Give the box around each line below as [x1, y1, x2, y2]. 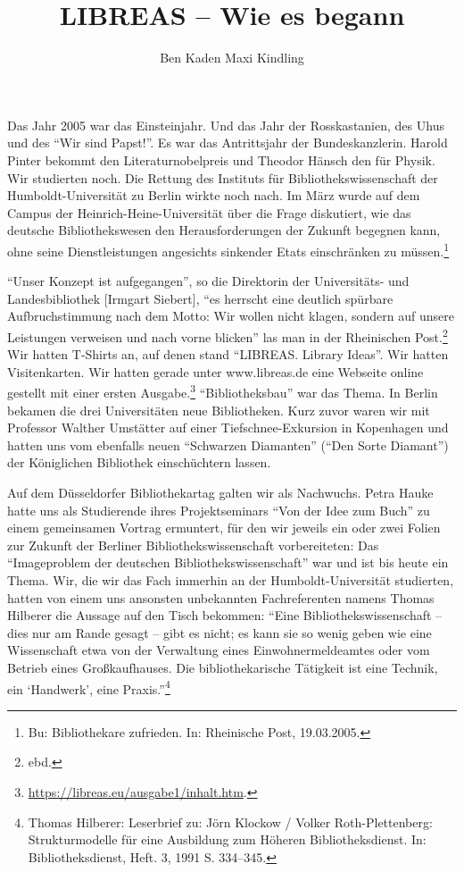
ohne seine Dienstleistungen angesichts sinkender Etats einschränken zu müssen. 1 [7, 239, 450, 260]
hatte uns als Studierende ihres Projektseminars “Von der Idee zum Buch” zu [7, 500, 430, 519]
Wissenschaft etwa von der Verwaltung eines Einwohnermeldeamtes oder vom [7, 641, 430, 659]
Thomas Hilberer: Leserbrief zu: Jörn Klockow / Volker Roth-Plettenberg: [28, 812, 433, 831]
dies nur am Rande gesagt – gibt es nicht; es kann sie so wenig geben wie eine [7, 623, 432, 641]
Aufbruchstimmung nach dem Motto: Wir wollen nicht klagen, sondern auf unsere [7, 306, 454, 325]
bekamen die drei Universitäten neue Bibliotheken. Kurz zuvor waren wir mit [7, 400, 430, 419]
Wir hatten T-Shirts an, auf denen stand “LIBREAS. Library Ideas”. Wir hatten [7, 345, 449, 364]
